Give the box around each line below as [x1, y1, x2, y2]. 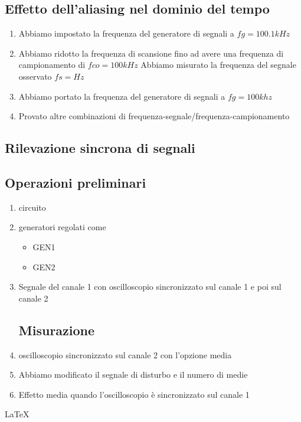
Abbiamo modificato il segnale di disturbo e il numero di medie [18, 368, 248, 381]
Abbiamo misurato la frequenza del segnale [140, 58, 296, 71]
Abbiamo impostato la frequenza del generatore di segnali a [18, 27, 234, 40]
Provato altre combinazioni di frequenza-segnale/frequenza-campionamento [18, 110, 290, 122]
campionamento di [18, 58, 86, 71]
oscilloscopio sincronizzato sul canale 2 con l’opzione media [18, 348, 232, 361]
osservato [18, 70, 52, 82]
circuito [18, 201, 46, 213]
